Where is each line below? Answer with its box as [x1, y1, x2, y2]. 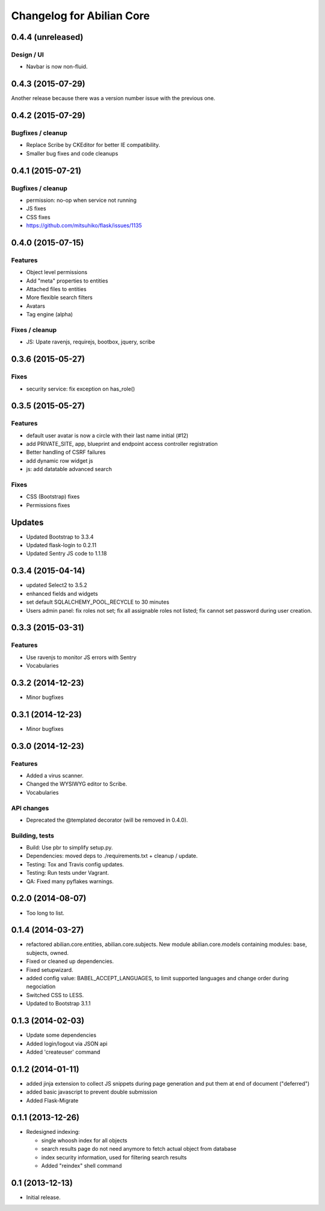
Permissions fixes [26, 501, 70, 508]
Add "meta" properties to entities [26, 277, 108, 284]
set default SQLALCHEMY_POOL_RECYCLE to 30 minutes [26, 598, 170, 605]
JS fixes [26, 205, 46, 212]
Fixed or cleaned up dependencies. [26, 958, 114, 965]
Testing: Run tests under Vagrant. [26, 869, 110, 877]
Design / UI [11, 50, 45, 58]
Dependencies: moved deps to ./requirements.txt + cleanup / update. [26, 853, 198, 860]
